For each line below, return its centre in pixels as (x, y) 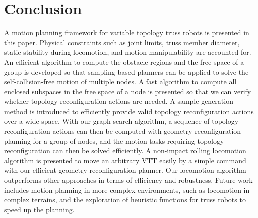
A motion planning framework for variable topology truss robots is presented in (127, 32)
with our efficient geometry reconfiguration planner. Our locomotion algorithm (125, 170)
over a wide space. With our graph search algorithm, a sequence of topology (121, 121)
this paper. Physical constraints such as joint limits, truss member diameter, (122, 42)
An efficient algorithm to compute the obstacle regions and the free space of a (124, 62)
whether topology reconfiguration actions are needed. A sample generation (119, 101)
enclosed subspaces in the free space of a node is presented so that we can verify (128, 91)
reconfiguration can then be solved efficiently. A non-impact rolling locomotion (125, 150)
